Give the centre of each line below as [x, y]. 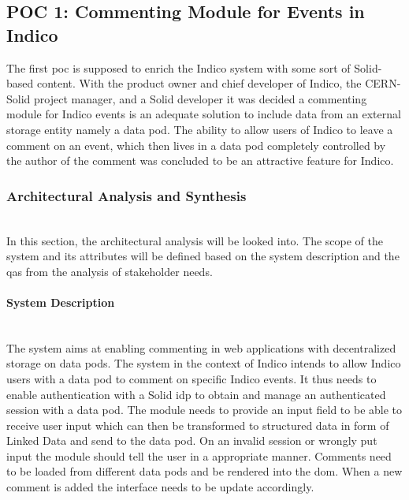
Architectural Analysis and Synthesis [126, 195]
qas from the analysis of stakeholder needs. [110, 271]
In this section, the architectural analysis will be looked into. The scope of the [195, 240]
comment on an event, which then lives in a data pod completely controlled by [196, 145]
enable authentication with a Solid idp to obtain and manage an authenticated [196, 394]
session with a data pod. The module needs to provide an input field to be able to [204, 410]
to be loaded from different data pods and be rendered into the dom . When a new [204, 471]
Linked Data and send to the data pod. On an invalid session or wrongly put [192, 440]
